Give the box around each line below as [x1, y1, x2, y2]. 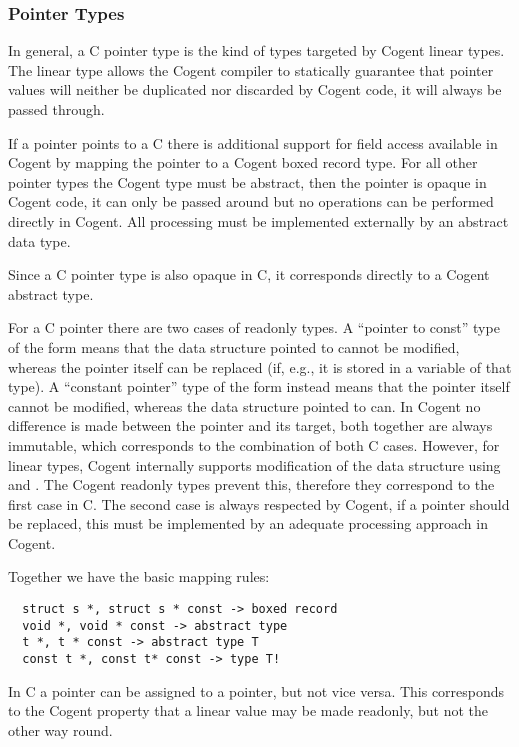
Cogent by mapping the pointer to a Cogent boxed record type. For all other [8, 152, 478, 173]
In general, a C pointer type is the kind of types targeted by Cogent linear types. [8, 40, 505, 61]
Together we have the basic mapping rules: [8, 566, 270, 587]
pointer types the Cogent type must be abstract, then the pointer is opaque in [8, 171, 487, 192]
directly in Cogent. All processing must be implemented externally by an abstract [8, 210, 509, 231]
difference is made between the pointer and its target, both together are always [8, 415, 493, 436]
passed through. [8, 99, 105, 119]
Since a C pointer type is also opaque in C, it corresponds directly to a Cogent [8, 264, 490, 285]
